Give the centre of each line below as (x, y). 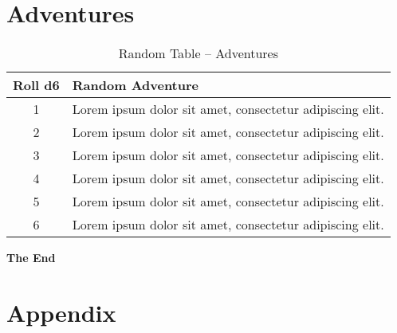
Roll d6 (36, 85)
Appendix (61, 312)
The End (31, 258)
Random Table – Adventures (198, 53)
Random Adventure (135, 85)
